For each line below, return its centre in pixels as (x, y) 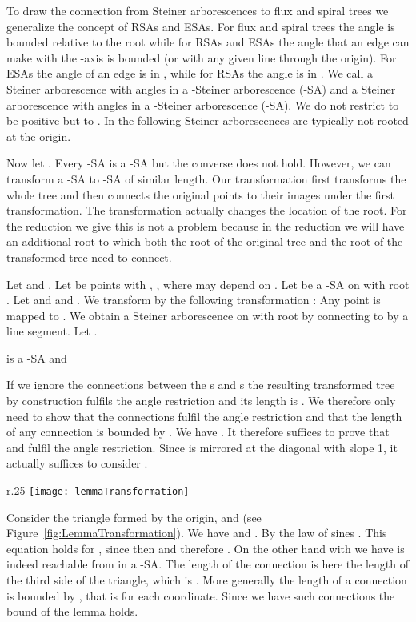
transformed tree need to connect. (89, 257)
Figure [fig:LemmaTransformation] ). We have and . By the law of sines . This (197, 533)
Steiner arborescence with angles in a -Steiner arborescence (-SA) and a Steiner (201, 88)
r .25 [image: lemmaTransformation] (98, 490)
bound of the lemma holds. (72, 611)
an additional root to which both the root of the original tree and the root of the (205, 241)
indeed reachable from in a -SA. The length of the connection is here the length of (208, 564)
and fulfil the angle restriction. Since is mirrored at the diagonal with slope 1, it (202, 447)
